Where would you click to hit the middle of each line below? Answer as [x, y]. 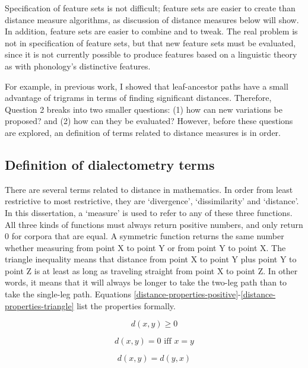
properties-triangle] [39, 305]
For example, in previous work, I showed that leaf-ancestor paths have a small [147, 86]
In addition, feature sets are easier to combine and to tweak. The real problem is [151, 31]
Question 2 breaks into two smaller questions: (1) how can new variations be [144, 109]
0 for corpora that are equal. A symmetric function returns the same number [145, 236]
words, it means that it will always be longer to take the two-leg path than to [146, 282]
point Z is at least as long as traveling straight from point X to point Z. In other [151, 270]
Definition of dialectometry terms [110, 164]
